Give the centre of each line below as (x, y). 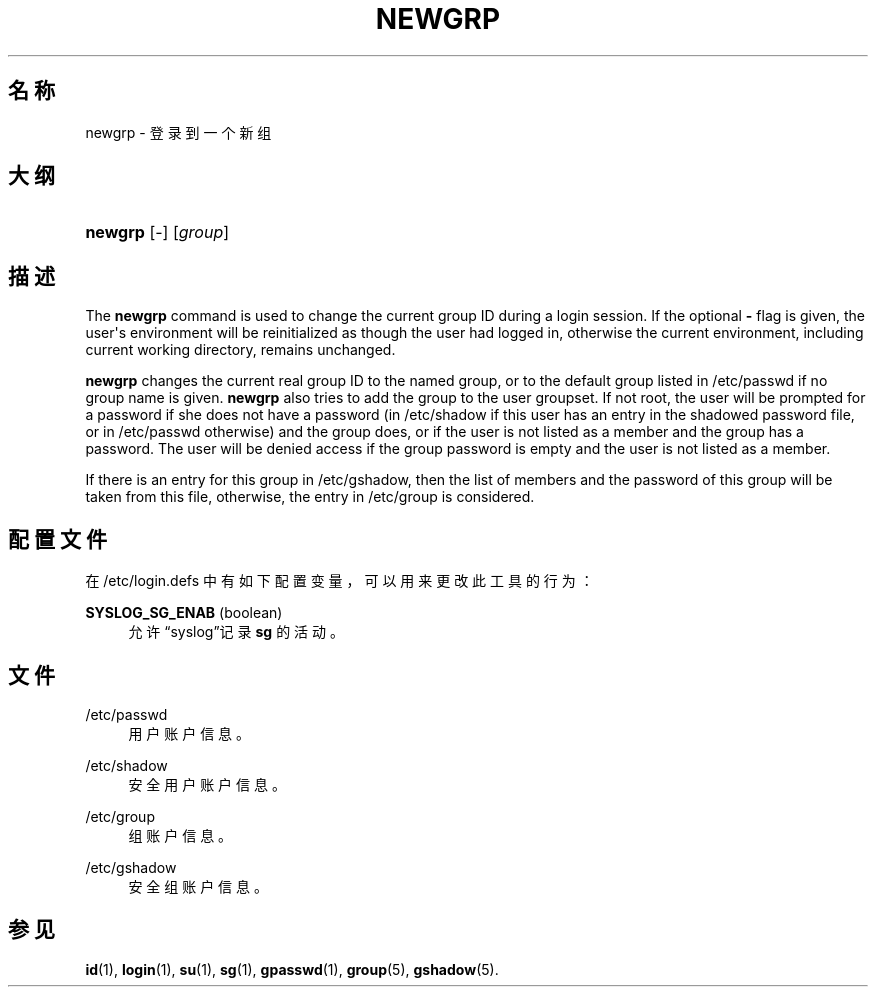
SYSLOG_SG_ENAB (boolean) (184, 613)
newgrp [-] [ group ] (157, 232)
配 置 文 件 (57, 539)
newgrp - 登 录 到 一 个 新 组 (178, 132)
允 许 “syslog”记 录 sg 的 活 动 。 (236, 632)
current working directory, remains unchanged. (240, 350)
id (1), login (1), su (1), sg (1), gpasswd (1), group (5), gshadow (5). (292, 969)
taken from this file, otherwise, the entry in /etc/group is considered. (310, 497)
